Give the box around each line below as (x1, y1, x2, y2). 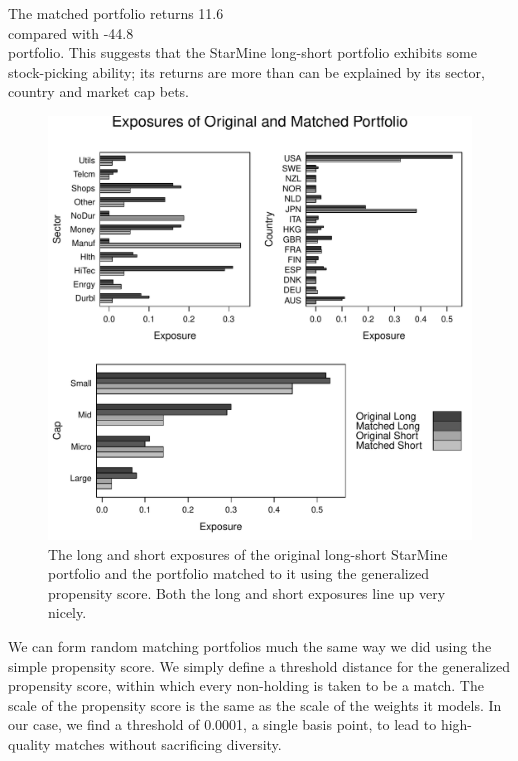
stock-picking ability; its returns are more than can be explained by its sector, (8, 61, 485, 82)
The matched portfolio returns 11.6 (8, 3, 224, 23)
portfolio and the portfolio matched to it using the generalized (48, 563, 429, 584)
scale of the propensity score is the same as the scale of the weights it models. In (8, 694, 502, 715)
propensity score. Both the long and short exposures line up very (48, 582, 446, 603)
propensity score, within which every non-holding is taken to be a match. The (8, 675, 484, 696)
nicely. (48, 602, 87, 623)
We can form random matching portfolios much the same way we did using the (8, 635, 492, 656)
